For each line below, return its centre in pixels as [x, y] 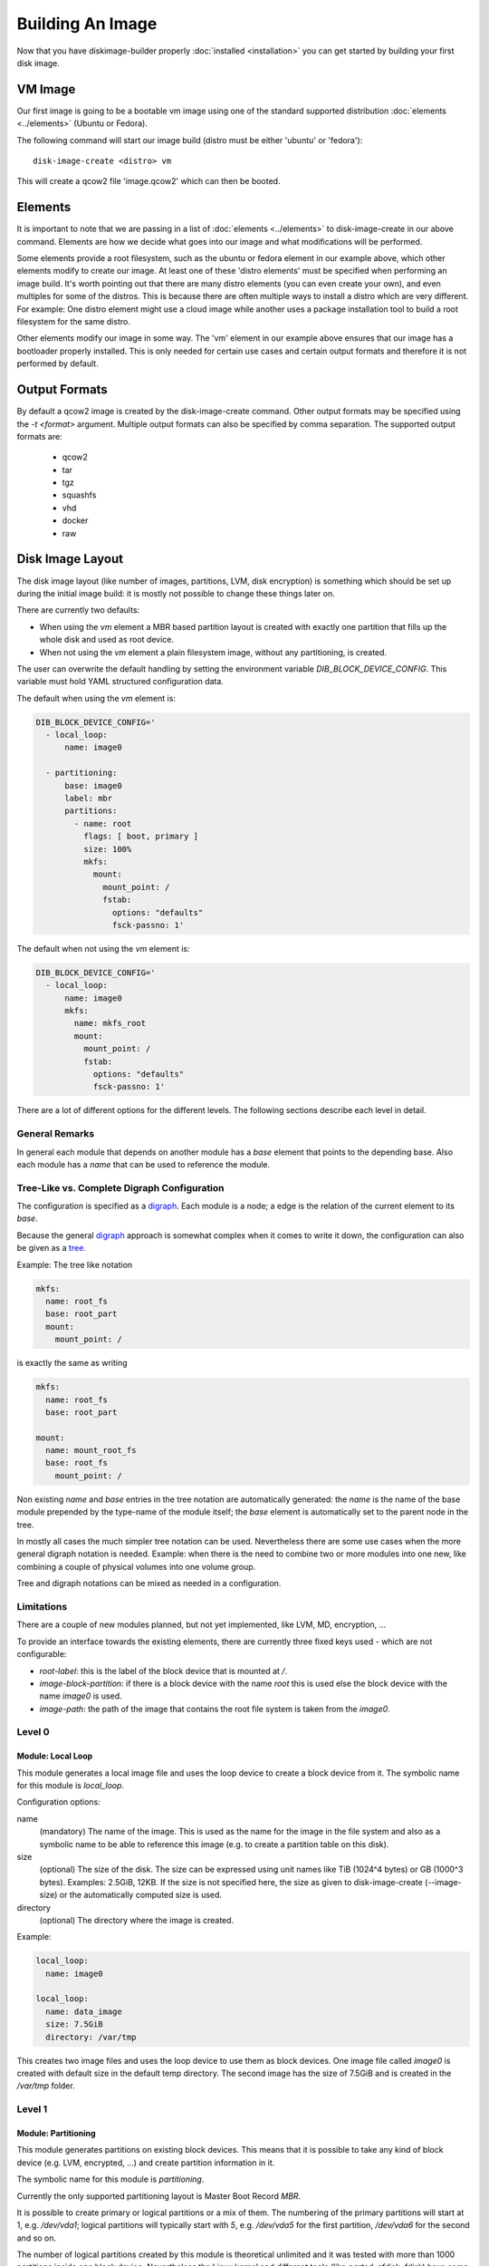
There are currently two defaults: [78, 610]
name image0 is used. [81, 1696]
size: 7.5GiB [74, 2024]
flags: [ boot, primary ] [141, 837]
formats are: [39, 436]
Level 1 [32, 2109]
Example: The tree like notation [75, 1264]
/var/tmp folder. [46, 2086]
